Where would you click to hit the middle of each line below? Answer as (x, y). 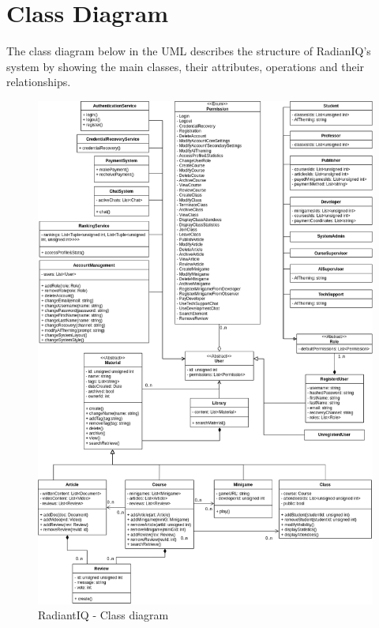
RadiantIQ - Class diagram (103, 615)
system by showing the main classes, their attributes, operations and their (186, 66)
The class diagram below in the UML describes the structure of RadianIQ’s (189, 51)
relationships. (39, 82)
